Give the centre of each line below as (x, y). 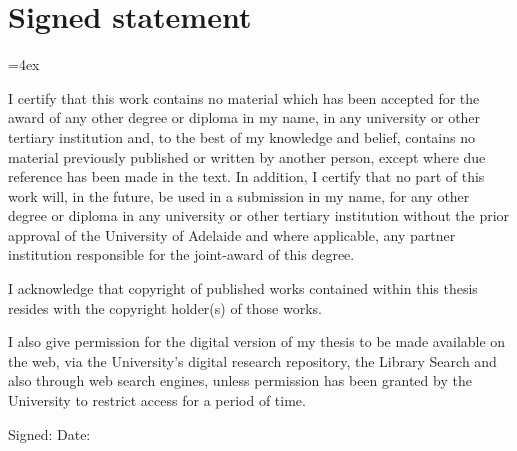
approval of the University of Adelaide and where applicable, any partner (232, 234)
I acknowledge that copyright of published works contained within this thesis (243, 288)
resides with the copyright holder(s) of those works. (165, 307)
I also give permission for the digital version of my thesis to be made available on (257, 341)
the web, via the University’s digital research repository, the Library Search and (252, 360)
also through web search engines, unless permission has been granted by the (240, 380)
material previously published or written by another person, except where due (247, 156)
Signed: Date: (49, 433)
